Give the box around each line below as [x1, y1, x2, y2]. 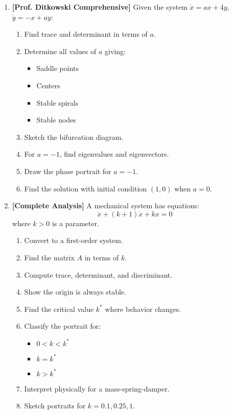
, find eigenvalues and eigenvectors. [59, 149, 169, 159]
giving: [105, 45, 126, 56]
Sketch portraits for [24, 400, 86, 411]
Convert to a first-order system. [24, 235, 123, 246]
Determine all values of [24, 45, 97, 56]
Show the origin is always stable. [24, 286, 126, 297]
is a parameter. [52, 217, 99, 228]
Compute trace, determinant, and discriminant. [24, 269, 173, 280]
